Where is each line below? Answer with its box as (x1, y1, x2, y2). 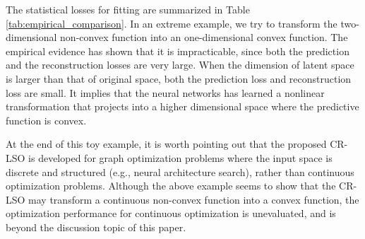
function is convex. (6, 112, 87, 127)
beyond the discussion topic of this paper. (6, 219, 186, 234)
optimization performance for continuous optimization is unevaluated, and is (6, 206, 336, 221)
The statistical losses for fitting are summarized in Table (6, 2, 250, 16)
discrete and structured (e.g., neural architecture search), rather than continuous (6, 164, 354, 179)
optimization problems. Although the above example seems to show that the (6, 178, 336, 193)
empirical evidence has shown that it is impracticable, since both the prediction (6, 43, 349, 58)
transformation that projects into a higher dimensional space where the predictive (6, 99, 359, 114)
